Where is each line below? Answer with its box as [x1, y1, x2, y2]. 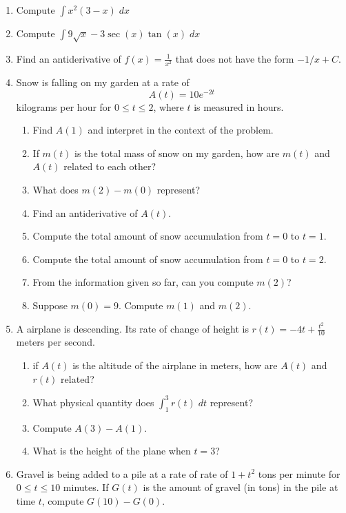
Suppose [32, 297, 68, 312]
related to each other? [63, 159, 156, 174]
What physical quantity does [32, 395, 154, 409]
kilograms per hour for [16, 99, 112, 114]
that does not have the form [175, 51, 294, 65]
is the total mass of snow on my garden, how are [74, 145, 280, 160]
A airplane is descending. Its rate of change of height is [16, 321, 249, 335]
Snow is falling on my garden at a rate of [16, 74, 190, 89]
